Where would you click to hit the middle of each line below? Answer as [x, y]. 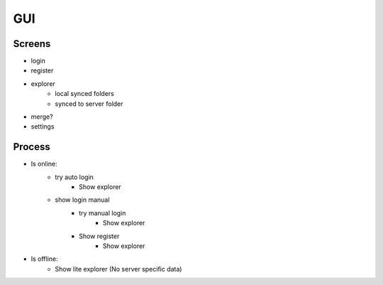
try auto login [74, 177]
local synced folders [85, 94]
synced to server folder [89, 104]
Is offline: [44, 259]
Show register [99, 236]
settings [43, 127]
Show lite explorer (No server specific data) [118, 269]
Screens [32, 44]
